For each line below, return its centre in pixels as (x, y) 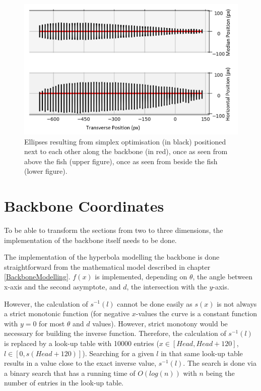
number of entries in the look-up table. (64, 383)
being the (220, 373)
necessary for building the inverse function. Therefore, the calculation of (115, 333)
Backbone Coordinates (84, 206)
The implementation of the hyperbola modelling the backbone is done (112, 257)
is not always (237, 303)
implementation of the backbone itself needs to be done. (90, 240)
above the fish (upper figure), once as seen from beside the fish (121, 161)
